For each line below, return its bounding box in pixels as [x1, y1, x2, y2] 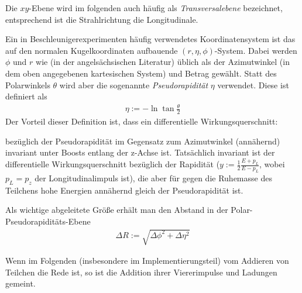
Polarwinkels [5, 78, 50, 91]
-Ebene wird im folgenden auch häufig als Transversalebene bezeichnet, [29, 2, 283, 13]
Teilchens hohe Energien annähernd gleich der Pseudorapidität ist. [5, 184, 243, 196]
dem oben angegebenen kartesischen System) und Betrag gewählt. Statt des [5, 67, 277, 79]
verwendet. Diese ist [217, 78, 289, 91]
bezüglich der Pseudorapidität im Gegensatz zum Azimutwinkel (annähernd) [5, 135, 280, 147]
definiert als [5, 90, 47, 102]
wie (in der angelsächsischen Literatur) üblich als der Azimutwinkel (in [36, 56, 290, 68]
